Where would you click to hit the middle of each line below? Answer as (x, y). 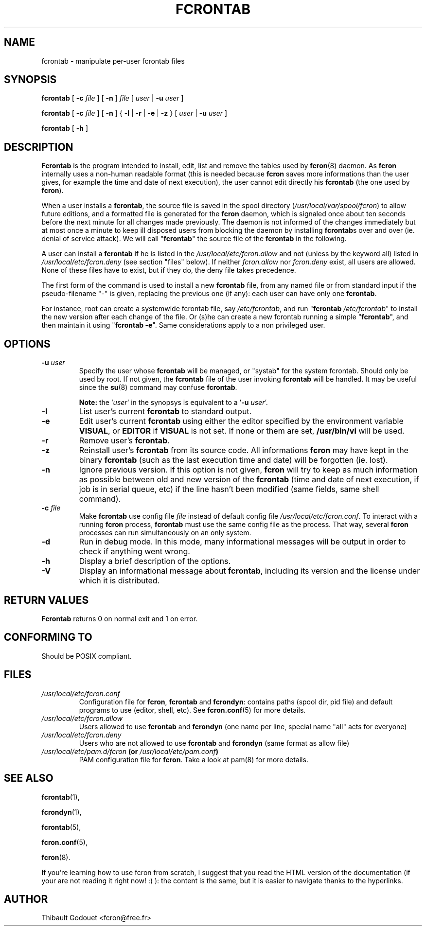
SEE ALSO (29, 778)
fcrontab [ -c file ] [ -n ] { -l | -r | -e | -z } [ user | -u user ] (134, 113)
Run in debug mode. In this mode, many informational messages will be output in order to (242, 542)
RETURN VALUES (46, 600)
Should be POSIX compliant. (87, 656)
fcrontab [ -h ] (65, 128)
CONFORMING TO (48, 637)
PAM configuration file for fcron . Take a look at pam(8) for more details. (194, 759)
